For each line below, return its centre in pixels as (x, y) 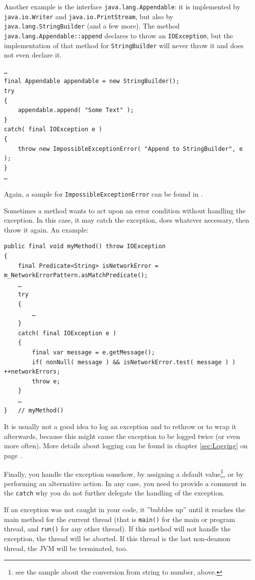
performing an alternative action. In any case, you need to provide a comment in (125, 483)
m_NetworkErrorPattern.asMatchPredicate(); (76, 275)
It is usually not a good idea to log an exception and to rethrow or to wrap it (120, 426)
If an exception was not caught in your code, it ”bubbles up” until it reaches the (125, 509)
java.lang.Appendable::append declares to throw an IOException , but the (119, 35)
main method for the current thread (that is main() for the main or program (120, 519)
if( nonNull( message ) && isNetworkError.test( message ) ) (134, 362)
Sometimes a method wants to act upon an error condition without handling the (125, 210)
